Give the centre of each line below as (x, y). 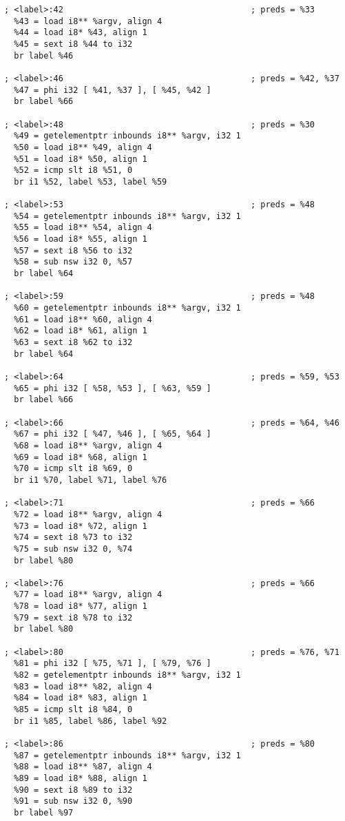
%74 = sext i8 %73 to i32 (73, 538)
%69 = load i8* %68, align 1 (81, 457)
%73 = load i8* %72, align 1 (81, 526)
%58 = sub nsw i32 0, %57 (73, 262)
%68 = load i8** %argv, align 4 (88, 445)
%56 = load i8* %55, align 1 (81, 239)
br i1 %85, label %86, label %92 (91, 721)
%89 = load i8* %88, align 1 (81, 778)
